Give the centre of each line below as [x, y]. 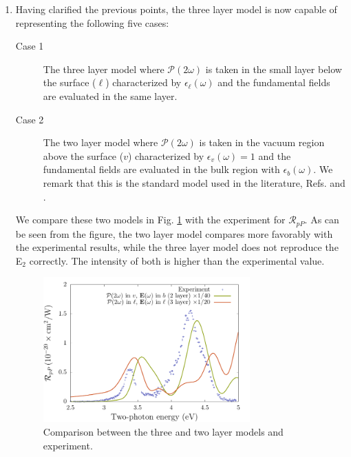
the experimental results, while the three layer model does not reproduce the [177, 247]
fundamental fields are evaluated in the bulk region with [161, 169]
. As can [322, 220]
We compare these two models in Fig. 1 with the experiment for [150, 220]
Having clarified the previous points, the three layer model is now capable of [176, 9]
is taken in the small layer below [274, 69]
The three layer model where [104, 69]
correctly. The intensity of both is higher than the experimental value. [177, 260]
